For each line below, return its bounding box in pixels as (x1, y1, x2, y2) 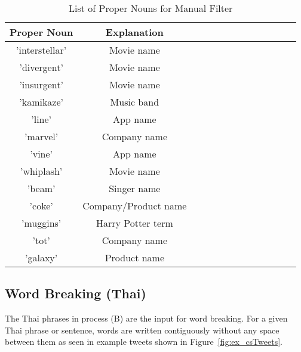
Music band (110, 95, 159, 109)
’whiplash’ (20, 164, 63, 178)
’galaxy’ (25, 251, 58, 264)
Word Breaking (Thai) (5, 284, 146, 302)
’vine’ (30, 147, 53, 160)
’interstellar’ (16, 43, 67, 57)
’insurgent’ (19, 78, 63, 91)
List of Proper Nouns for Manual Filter (68, 1, 233, 15)
